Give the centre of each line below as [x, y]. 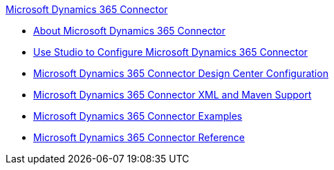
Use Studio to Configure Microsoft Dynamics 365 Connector [170, 52]
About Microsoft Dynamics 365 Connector [129, 31]
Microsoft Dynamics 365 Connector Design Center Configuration [181, 73]
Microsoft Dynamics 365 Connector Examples [138, 116]
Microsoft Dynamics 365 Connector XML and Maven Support [173, 95]
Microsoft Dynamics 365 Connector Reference [139, 137]
